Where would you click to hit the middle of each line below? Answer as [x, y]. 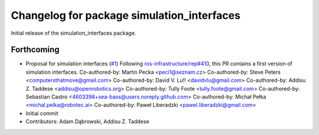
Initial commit [42, 113]
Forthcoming [35, 50]
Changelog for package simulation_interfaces [126, 15]
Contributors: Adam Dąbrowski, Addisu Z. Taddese [87, 121]
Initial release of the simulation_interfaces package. [74, 33]
